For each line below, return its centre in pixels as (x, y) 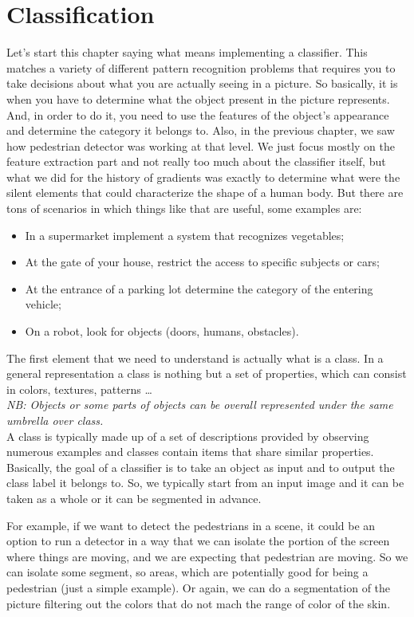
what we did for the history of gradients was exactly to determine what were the (203, 177)
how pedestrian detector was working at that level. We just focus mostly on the (201, 145)
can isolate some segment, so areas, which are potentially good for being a (187, 572)
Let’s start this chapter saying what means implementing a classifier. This (187, 52)
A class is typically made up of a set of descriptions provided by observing (188, 436)
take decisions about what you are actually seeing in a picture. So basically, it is (202, 83)
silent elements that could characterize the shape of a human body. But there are (205, 193)
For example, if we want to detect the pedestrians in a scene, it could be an (191, 525)
